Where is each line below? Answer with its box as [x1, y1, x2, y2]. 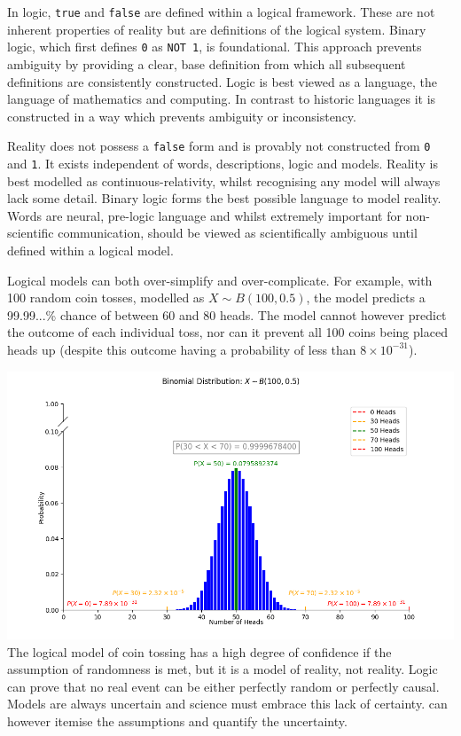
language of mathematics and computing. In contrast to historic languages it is [7, 90, 436, 108]
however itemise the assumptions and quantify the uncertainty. [7, 711, 348, 730]
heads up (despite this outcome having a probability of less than [7, 340, 356, 358]
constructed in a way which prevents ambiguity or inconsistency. [7, 106, 356, 125]
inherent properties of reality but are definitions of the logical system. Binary [7, 20, 426, 38]
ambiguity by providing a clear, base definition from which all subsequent [7, 54, 406, 73]
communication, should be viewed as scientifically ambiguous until [58, 223, 418, 242]
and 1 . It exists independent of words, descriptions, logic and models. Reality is [7, 153, 438, 172]
